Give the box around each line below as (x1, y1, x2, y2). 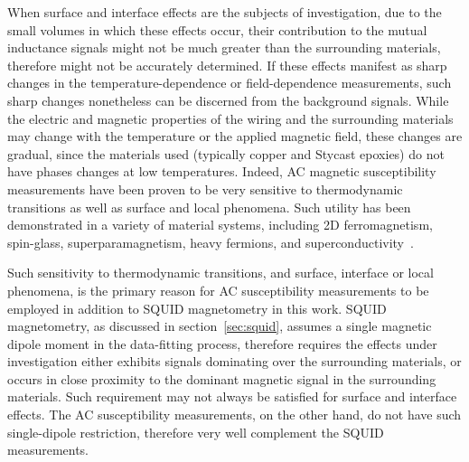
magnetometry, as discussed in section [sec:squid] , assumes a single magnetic (7, 316, 432, 335)
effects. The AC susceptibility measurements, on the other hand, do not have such (7, 405, 462, 424)
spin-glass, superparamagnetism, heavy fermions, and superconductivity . (7, 232, 414, 251)
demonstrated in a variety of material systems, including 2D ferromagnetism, (7, 215, 433, 234)
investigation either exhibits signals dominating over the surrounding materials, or (7, 352, 462, 371)
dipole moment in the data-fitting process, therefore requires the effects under (7, 334, 437, 353)
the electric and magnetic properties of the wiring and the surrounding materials (7, 108, 454, 127)
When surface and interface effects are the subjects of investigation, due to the (7, 3, 442, 21)
